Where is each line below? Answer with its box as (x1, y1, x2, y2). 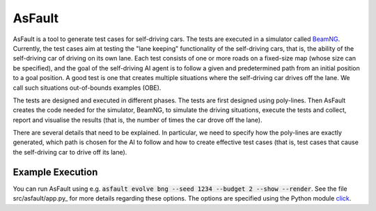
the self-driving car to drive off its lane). (13, 148, 127, 156)
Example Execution (13, 166, 98, 178)
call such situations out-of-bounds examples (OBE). (13, 84, 162, 92)
